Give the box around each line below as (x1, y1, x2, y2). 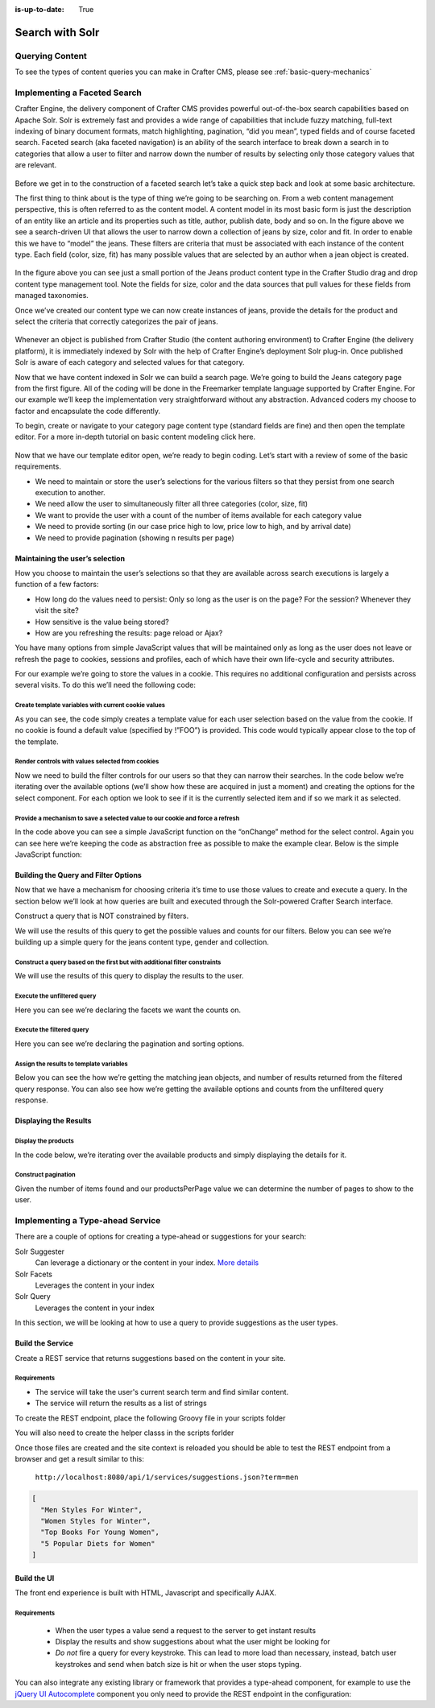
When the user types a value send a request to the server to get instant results (55, 1625, 317, 1635)
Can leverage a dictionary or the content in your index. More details (35, 1258, 259, 1268)
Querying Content (14, 50, 88, 61)
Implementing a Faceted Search (14, 87, 143, 98)
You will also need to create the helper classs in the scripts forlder (14, 1428, 234, 1437)
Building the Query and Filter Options (14, 870, 143, 879)
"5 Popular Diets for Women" (40, 1539, 156, 1548)
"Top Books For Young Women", (40, 1528, 160, 1537)
